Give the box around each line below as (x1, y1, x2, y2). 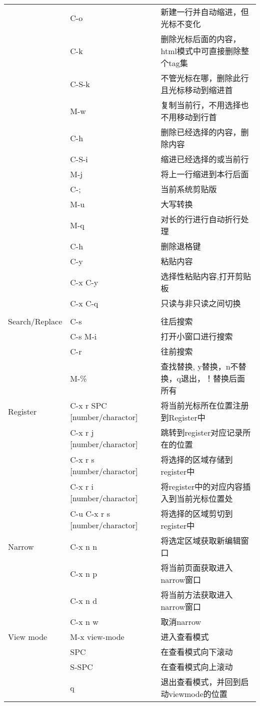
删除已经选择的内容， (160, 126, 241, 138)
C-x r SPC (70, 400, 107, 411)
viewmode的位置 (168, 688, 227, 699)
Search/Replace (8, 315, 62, 327)
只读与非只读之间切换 (160, 297, 241, 309)
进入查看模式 (160, 631, 209, 642)
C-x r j (70, 427, 94, 438)
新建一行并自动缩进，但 (160, 6, 249, 18)
